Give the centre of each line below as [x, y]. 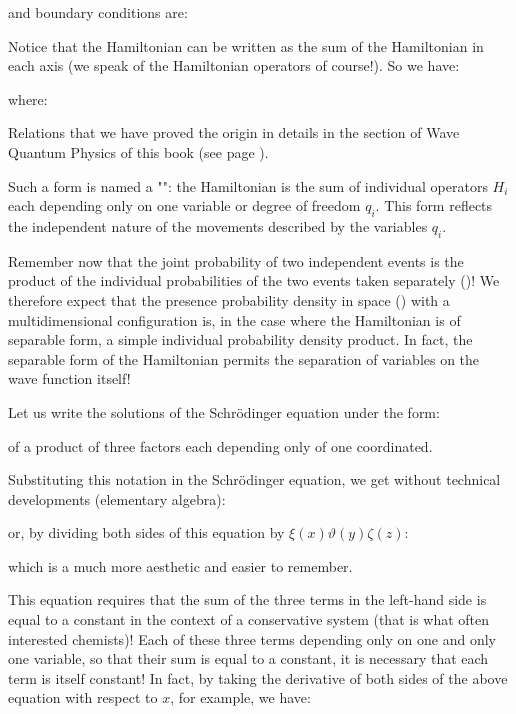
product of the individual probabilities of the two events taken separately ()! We [254, 280]
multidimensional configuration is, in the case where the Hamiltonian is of [234, 319]
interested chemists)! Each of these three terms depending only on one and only [252, 638]
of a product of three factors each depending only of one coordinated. [220, 445]
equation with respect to [83, 697]
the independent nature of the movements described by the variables [218, 225]
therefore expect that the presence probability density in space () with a [229, 299]
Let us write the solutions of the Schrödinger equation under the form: [224, 411]
